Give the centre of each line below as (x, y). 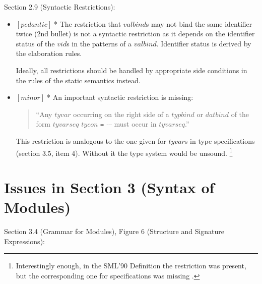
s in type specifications (220, 141)
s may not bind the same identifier (199, 23)
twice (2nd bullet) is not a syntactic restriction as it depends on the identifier (135, 34)
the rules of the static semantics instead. (78, 80)
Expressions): (24, 241)
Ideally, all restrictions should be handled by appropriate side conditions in (132, 70)
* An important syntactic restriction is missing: (120, 97)
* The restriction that (87, 23)
